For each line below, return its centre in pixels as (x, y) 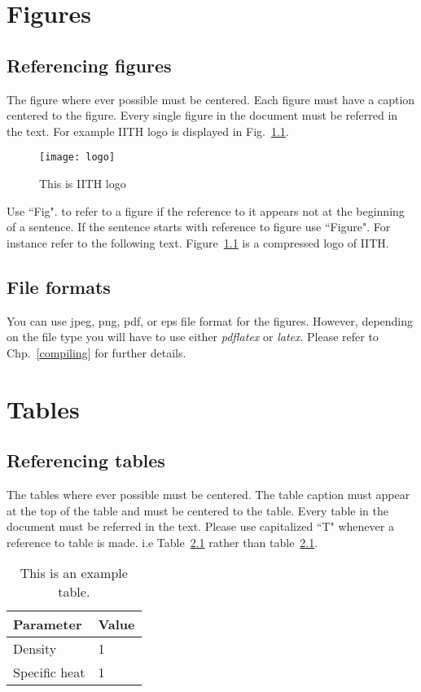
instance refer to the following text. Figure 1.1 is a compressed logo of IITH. (198, 242)
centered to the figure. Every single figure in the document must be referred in (202, 115)
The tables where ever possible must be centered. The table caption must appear (208, 494)
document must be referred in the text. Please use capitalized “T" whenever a (200, 526)
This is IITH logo (83, 184)
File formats (59, 286)
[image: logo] (77, 158)
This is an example (74, 573)
